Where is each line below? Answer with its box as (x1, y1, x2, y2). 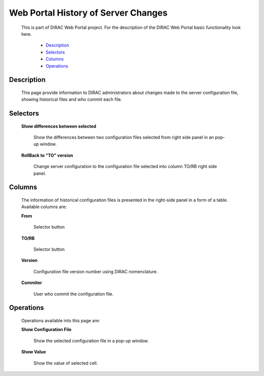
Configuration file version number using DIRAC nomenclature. (33, 268, 158, 274)
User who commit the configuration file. (33, 291, 113, 297)
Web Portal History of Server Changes (9, 7, 168, 18)
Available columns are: (21, 204, 67, 210)
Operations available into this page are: (21, 317, 100, 323)
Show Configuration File (21, 327, 72, 332)
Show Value (21, 349, 46, 355)
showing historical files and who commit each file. (21, 96, 122, 102)
